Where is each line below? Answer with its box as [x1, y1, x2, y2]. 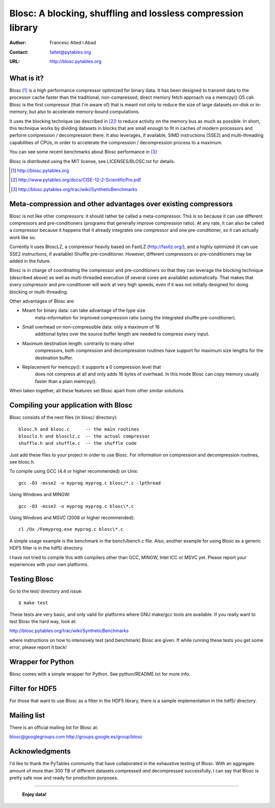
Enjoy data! [22, 791, 47, 797]
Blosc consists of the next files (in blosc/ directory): [9, 414, 118, 420]
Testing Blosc [9, 575, 53, 583]
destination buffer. [35, 355, 73, 361]
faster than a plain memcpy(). [35, 378, 97, 384]
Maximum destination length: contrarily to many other [22, 340, 135, 346]
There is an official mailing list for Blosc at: [9, 724, 99, 731]
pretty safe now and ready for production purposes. [9, 775, 119, 781]
